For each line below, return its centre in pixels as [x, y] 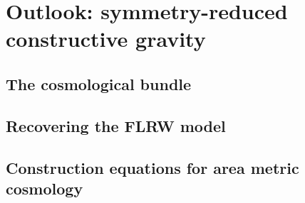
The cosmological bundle [99, 83]
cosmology [45, 188]
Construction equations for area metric [152, 167]
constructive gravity [106, 39]
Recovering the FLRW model [116, 125]
